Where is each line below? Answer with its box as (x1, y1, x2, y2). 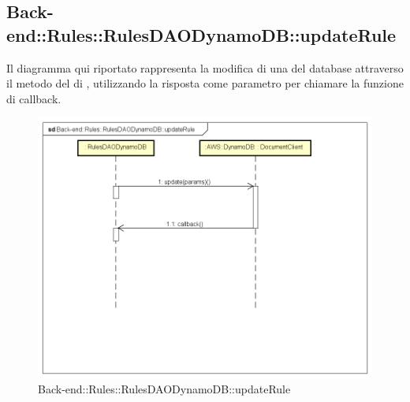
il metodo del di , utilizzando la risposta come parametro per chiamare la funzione (6, 75, 404, 91)
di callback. (6, 90, 61, 106)
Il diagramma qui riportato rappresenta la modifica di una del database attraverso (6, 59, 404, 76)
